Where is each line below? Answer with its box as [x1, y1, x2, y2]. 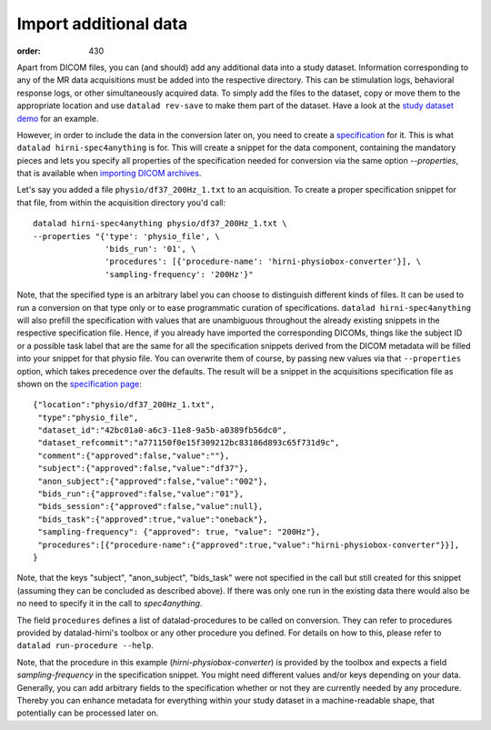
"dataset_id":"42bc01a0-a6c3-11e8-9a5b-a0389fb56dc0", [37, 425, 287, 435]
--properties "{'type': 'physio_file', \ [33, 231, 220, 241]
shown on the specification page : [16, 378, 143, 389]
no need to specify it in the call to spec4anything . [16, 598, 203, 609]
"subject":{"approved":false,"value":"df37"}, [37, 464, 249, 474]
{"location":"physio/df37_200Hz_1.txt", [33, 400, 215, 410]
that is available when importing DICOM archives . [16, 168, 202, 179]
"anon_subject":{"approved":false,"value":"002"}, [37, 475, 268, 486]
